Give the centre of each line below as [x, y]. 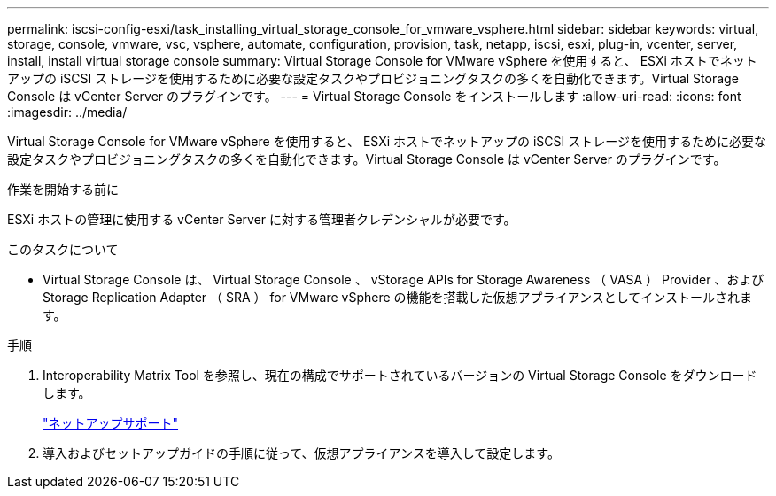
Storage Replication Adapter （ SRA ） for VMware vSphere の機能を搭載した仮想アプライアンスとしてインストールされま [398, 297]
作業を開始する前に [63, 189]
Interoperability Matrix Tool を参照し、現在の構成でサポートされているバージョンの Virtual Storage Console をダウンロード [400, 375]
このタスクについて [63, 249]
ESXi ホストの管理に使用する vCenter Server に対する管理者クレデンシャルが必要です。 [262, 219]
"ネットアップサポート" [111, 423]
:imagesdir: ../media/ [67, 112]
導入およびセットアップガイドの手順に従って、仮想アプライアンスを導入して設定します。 [301, 453]
